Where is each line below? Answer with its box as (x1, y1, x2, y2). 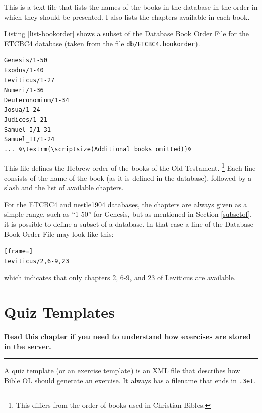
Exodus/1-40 (4, 67, 44, 74)
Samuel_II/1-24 (4, 136, 55, 143)
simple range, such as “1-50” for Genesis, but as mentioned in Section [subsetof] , (4, 209, 252, 219)
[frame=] (4, 247, 33, 255)
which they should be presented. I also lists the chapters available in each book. (4, 11, 250, 22)
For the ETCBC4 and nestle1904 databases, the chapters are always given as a (4, 199, 247, 209)
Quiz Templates (4, 302, 115, 322)
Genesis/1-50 (4, 57, 47, 64)
